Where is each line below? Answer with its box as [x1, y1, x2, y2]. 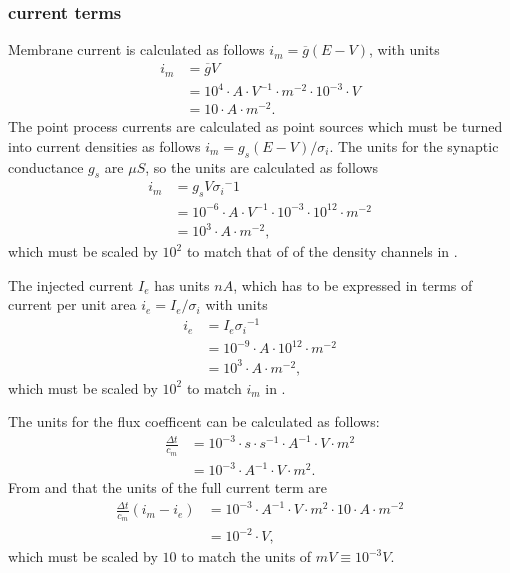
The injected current [8, 274, 134, 295]
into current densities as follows [8, 135, 201, 156]
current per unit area [8, 294, 137, 315]
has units [154, 274, 210, 295]
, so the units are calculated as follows [145, 156, 379, 177]
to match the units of [181, 546, 312, 567]
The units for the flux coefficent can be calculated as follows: [8, 411, 380, 432]
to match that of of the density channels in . [186, 241, 458, 262]
